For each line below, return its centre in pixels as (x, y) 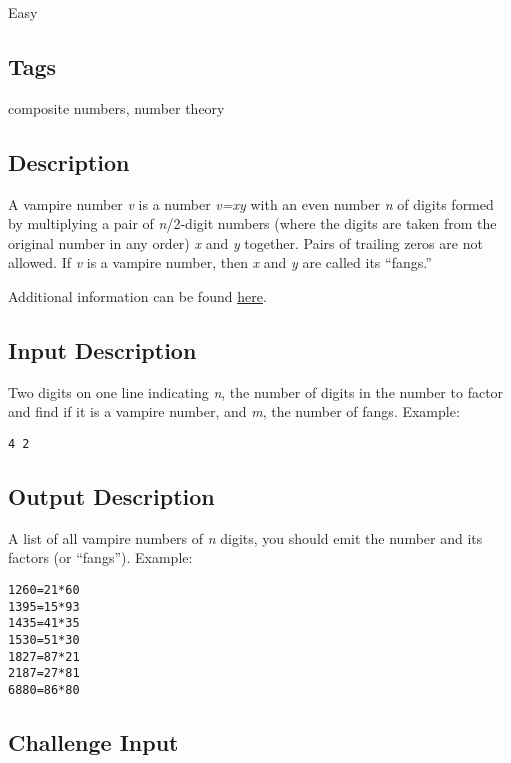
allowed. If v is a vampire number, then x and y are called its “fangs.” (220, 262)
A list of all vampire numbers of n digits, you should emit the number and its (245, 537)
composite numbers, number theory (116, 107)
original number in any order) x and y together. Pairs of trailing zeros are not (245, 242)
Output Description (111, 496)
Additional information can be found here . (137, 295)
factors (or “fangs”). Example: (100, 557)
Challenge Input (93, 741)
